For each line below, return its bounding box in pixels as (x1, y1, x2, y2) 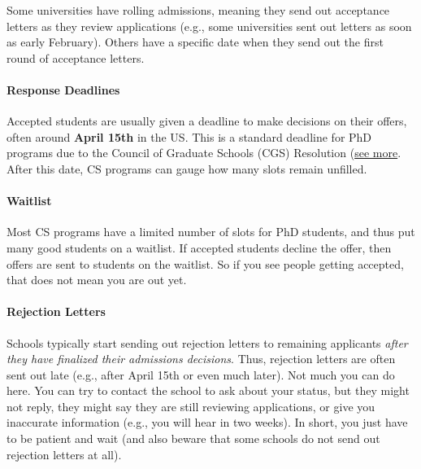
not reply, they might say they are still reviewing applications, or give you (7, 397, 375, 414)
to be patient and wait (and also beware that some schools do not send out (7, 430, 380, 447)
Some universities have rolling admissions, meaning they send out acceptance (7, 2, 390, 18)
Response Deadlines (7, 81, 120, 98)
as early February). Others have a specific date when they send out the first (7, 33, 384, 50)
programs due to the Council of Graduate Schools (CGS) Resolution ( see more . (7, 144, 401, 161)
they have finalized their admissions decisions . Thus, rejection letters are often (7, 350, 396, 367)
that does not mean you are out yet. (7, 271, 187, 288)
